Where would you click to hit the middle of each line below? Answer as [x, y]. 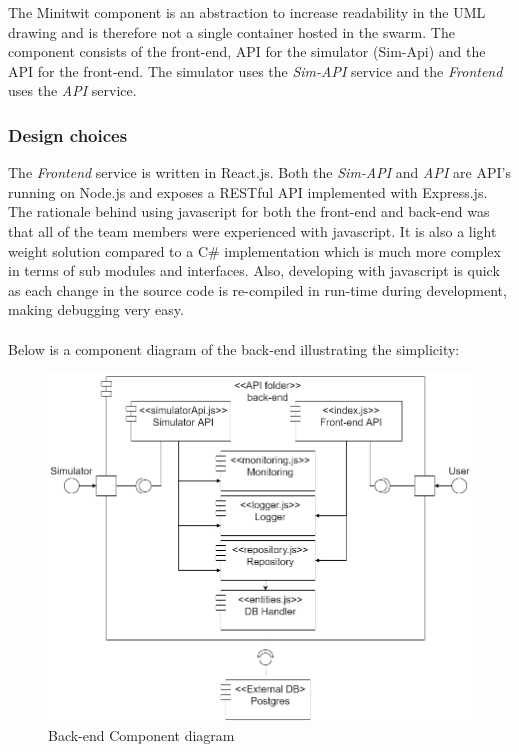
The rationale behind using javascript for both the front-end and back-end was [249, 211]
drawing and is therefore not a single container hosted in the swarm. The [231, 31]
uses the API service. [72, 90]
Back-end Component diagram [141, 735]
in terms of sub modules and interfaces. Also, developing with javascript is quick [254, 270]
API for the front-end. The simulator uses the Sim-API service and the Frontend [255, 70]
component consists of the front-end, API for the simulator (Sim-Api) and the [247, 51]
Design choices [68, 134]
